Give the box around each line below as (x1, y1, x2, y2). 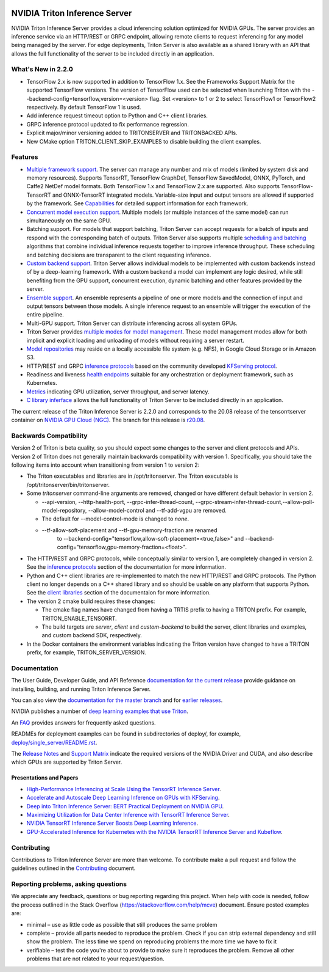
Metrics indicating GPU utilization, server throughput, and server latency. (26, 388, 210, 395)
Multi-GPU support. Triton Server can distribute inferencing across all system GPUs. (26, 320, 238, 327)
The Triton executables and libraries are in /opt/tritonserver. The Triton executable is (26, 472, 238, 480)
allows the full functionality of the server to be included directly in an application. (11, 49, 214, 57)
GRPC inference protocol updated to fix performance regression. (26, 120, 189, 128)
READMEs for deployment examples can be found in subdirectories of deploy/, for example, (11, 730, 241, 737)
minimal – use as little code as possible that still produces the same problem (26, 921, 218, 928)
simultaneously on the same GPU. (26, 217, 111, 224)
